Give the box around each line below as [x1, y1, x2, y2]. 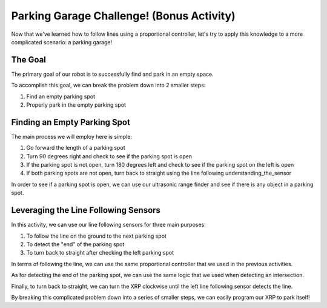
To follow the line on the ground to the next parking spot [26, 232, 167, 239]
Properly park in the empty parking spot [26, 101, 127, 109]
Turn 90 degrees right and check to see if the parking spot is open [26, 152, 193, 160]
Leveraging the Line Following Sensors [11, 205, 160, 215]
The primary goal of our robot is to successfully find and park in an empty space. [11, 70, 214, 78]
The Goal [11, 55, 47, 65]
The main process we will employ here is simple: [11, 133, 133, 140]
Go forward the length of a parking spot [26, 144, 125, 152]
